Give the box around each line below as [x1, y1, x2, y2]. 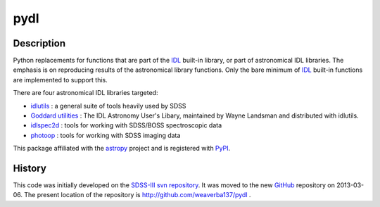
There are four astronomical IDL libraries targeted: [13, 89, 158, 97]
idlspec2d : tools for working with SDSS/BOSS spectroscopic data [30, 121, 222, 130]
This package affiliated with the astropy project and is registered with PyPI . [13, 144, 231, 153]
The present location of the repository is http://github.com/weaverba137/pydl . [24, 191, 251, 199]
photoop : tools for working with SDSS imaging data [30, 131, 181, 139]
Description [13, 37, 66, 49]
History [13, 163, 47, 174]
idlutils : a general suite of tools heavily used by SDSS [30, 101, 186, 110]
